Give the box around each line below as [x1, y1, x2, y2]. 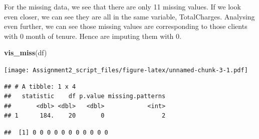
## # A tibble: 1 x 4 [4, 83, 76, 90]
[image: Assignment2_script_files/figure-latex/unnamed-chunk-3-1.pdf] [4, 66, 248, 74]
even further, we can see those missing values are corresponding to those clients [4, 21, 247, 31]
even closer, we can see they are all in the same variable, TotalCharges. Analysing [4, 11, 255, 21]
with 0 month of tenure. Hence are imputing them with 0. [4, 30, 181, 41]
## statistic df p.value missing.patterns [4, 93, 166, 100]
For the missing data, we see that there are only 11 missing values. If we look [4, 1, 241, 11]
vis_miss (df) [4, 47, 47, 58]
